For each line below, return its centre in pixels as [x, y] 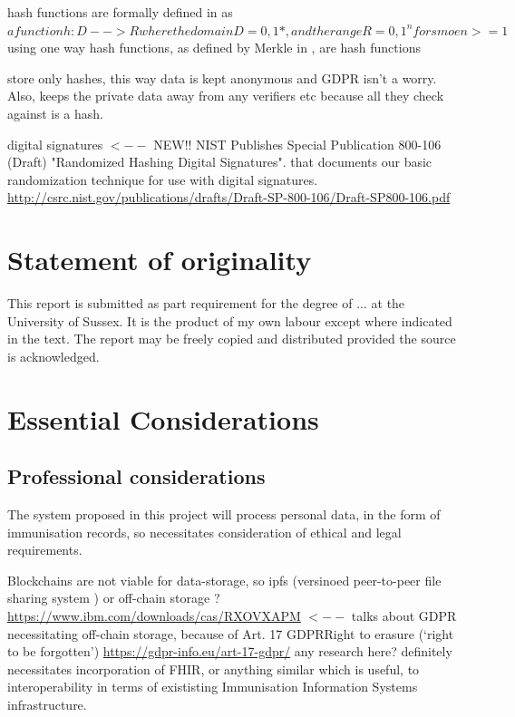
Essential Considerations [163, 418]
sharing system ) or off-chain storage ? [114, 598]
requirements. [45, 550]
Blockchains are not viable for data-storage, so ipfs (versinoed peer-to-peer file [224, 580]
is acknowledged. [53, 356]
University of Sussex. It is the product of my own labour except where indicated [230, 320]
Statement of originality [160, 260]
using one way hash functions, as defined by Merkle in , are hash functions [214, 48]
